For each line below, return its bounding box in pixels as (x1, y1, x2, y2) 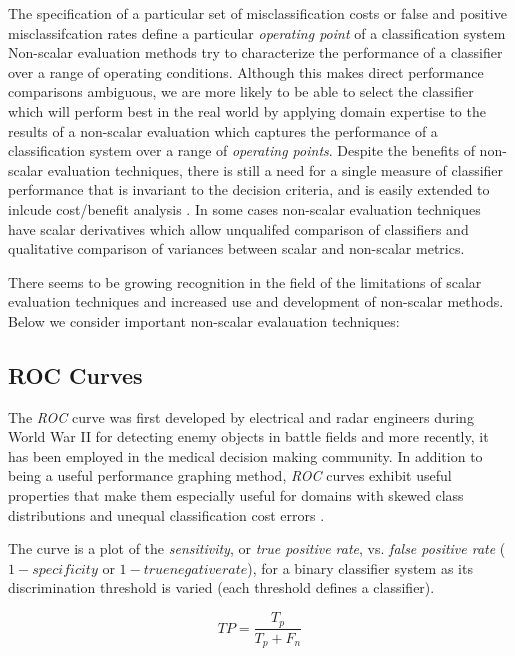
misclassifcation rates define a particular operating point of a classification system (8, 22, 506, 43)
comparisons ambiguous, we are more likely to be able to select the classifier (8, 81, 474, 102)
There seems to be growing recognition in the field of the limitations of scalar (8, 271, 482, 292)
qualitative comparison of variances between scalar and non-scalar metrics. (8, 238, 465, 259)
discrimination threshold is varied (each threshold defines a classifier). (8, 577, 435, 598)
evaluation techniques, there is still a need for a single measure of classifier (47, 159, 504, 180)
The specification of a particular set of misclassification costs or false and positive (8, 3, 507, 23)
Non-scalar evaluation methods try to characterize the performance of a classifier (8, 42, 503, 63)
